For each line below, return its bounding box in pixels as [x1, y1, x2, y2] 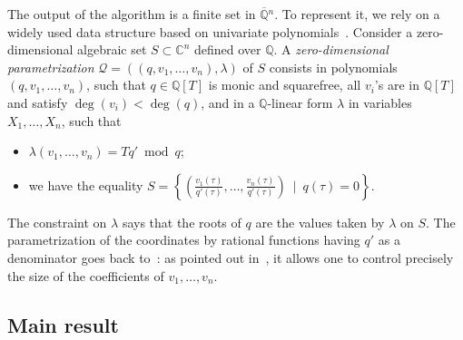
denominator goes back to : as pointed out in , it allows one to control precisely [7, 248, 454, 267]
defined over [194, 40, 261, 59]
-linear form [267, 92, 333, 112]
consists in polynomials [269, 57, 398, 76]
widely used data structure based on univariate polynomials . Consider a [7, 22, 413, 41]
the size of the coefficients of [7, 266, 164, 285]
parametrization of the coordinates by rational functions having [7, 230, 360, 249]
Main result [7, 310, 119, 338]
